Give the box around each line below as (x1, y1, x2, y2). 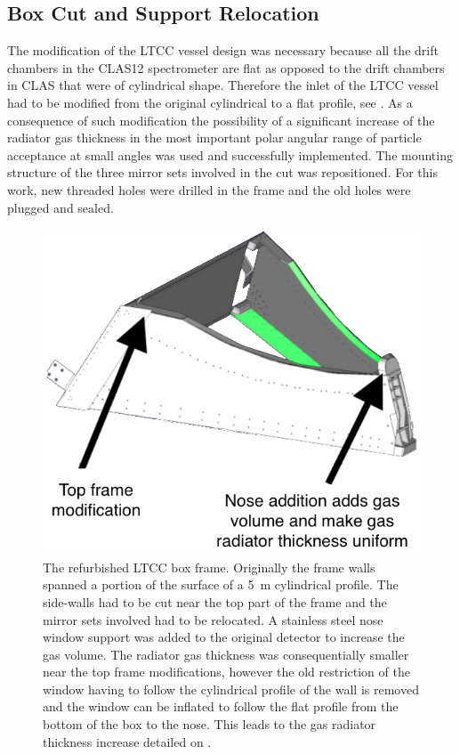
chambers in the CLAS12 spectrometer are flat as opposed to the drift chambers (7, 58, 445, 77)
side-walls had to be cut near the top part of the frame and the (43, 592, 387, 611)
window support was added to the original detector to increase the (43, 628, 405, 646)
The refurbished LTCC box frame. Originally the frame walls (43, 557, 375, 576)
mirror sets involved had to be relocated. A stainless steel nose (43, 610, 383, 628)
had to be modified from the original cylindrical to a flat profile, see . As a (7, 93, 413, 111)
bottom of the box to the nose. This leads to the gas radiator (43, 715, 376, 734)
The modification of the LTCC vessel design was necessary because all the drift (7, 41, 439, 60)
